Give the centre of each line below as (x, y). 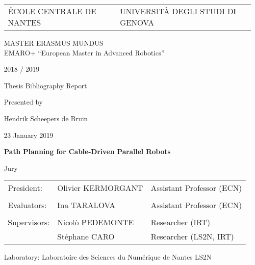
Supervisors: (29, 222)
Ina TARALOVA (86, 205)
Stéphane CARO (86, 237)
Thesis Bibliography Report (46, 85)
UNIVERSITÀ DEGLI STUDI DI (178, 11)
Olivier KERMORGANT (100, 188)
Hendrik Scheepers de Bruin (46, 118)
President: (25, 188)
